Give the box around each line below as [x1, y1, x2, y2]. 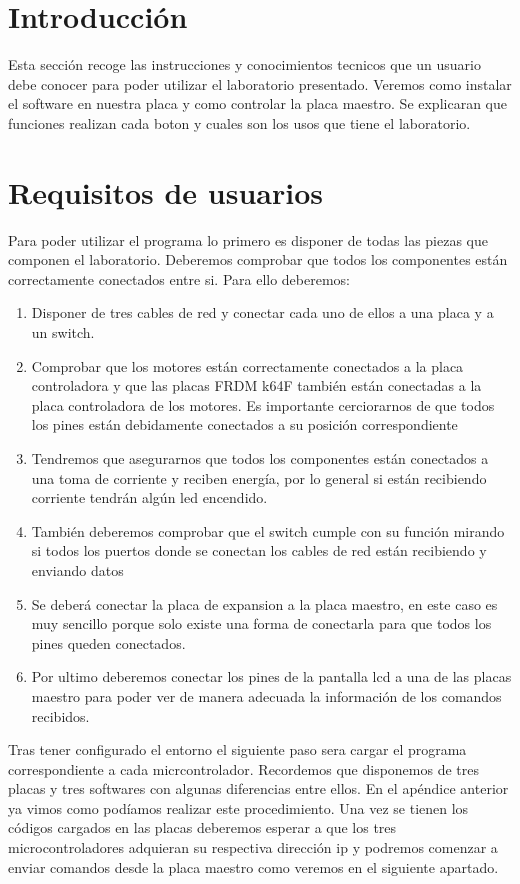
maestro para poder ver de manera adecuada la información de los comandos [31, 685, 502, 706]
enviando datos [31, 559, 124, 580]
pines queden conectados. [31, 632, 186, 653]
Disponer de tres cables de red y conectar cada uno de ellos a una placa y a [31, 302, 494, 323]
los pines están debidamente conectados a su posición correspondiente [31, 414, 458, 435]
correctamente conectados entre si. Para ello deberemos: [8, 268, 351, 289]
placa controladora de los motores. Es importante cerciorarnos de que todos [31, 394, 495, 415]
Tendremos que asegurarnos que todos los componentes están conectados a [31, 447, 489, 468]
